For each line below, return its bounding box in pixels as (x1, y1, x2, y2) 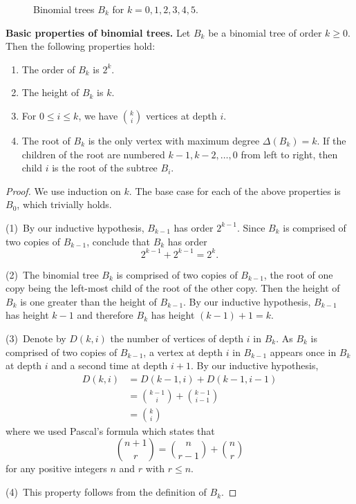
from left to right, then (241, 147, 338, 161)
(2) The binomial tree (6, 267, 99, 281)
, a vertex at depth (143, 344, 223, 359)
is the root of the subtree (52, 160, 158, 175)
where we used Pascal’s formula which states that (6, 423, 215, 438)
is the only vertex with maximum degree (88, 133, 260, 147)
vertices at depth (146, 108, 217, 122)
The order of (21, 62, 75, 76)
